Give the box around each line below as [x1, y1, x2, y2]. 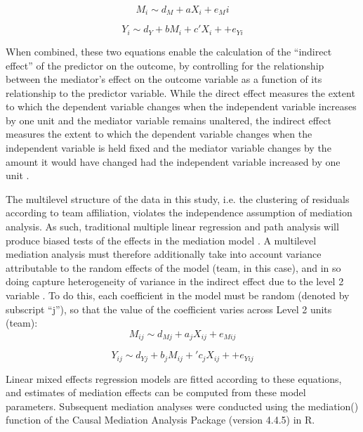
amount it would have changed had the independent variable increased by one [6, 154, 341, 169]
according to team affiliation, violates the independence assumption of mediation [6, 205, 352, 220]
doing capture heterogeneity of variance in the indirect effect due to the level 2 [6, 274, 344, 289]
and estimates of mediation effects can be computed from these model [6, 385, 306, 400]
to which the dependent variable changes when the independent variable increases [6, 99, 357, 114]
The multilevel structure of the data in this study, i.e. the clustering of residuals [6, 191, 350, 206]
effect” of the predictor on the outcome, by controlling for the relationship [6, 58, 324, 72]
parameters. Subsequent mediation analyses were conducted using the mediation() [6, 398, 359, 413]
